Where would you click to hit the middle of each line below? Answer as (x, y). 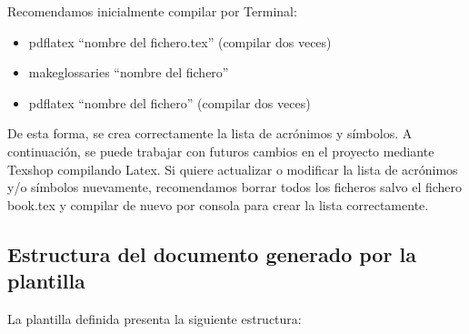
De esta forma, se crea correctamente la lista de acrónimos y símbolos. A (210, 133)
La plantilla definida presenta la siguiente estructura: (155, 318)
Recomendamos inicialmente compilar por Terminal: (152, 11)
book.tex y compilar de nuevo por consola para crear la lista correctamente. (218, 204)
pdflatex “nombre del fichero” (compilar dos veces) (170, 102)
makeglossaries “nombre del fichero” (129, 72)
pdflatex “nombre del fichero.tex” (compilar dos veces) (180, 41)
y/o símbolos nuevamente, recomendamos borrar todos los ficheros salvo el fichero (235, 187)
